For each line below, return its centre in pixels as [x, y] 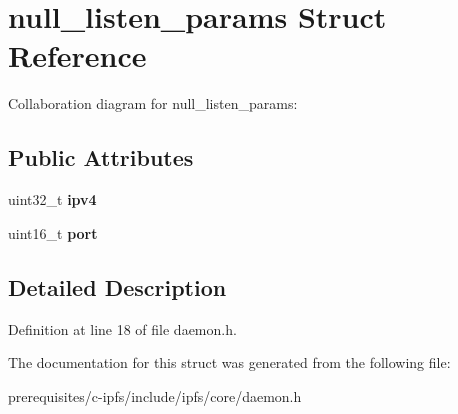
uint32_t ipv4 [52, 199]
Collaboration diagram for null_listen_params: [153, 103]
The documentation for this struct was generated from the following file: [229, 362]
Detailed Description [117, 286]
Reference [77, 55]
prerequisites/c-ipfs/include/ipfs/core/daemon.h [155, 395]
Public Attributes [101, 157]
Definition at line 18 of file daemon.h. [122, 328]
